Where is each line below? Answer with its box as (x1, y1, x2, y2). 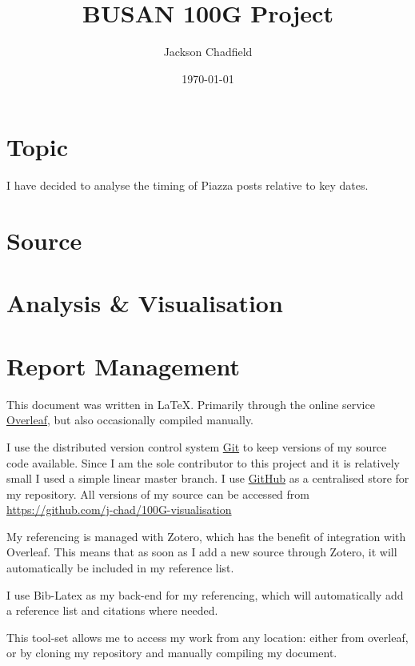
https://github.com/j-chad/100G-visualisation (6, 501, 232, 518)
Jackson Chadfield (163, 43, 253, 60)
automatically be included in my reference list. (6, 560, 234, 576)
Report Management (6, 349, 241, 382)
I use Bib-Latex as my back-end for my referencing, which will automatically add (6, 586, 404, 603)
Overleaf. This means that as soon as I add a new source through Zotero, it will (6, 544, 397, 560)
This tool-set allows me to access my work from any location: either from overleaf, (6, 628, 409, 645)
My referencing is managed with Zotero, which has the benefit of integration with (6, 528, 406, 544)
